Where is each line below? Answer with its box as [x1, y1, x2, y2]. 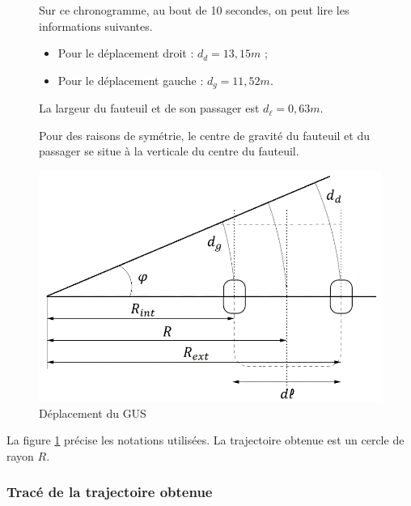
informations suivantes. [39, 17, 153, 34]
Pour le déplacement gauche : [57, 71, 204, 88]
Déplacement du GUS [39, 404, 146, 421]
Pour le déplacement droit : [57, 45, 194, 62]
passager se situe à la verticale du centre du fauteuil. [39, 142, 299, 159]
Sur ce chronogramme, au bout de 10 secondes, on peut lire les [39, 2, 350, 18]
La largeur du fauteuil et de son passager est [39, 100, 260, 117]
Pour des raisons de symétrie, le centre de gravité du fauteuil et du [39, 126, 371, 143]
